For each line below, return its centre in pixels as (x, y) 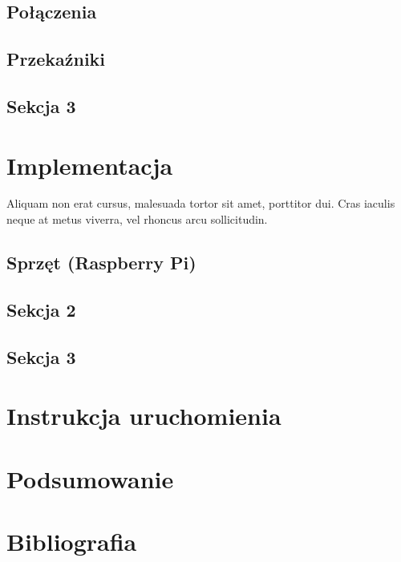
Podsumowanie (90, 478)
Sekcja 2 (41, 309)
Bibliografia (72, 541)
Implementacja (90, 165)
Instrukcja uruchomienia (144, 416)
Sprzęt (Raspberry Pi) (101, 263)
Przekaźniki (56, 59)
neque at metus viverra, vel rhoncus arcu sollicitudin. (137, 219)
